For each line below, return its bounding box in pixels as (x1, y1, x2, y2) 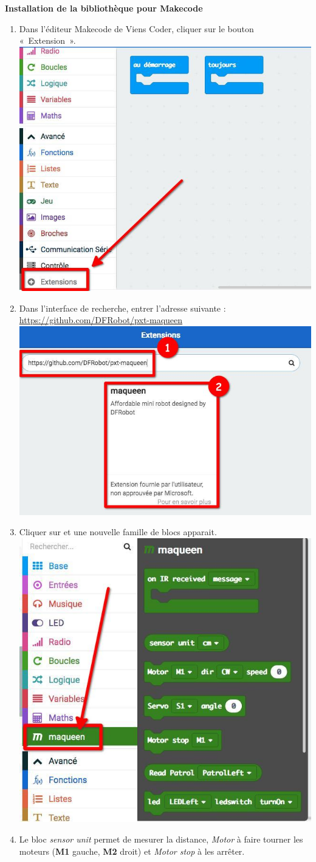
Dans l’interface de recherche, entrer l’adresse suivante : (19, 301, 226, 314)
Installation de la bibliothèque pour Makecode (5, 2, 203, 14)
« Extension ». (19, 34, 76, 47)
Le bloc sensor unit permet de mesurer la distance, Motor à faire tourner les (19, 833, 303, 846)
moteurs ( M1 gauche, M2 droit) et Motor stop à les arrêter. (19, 844, 245, 857)
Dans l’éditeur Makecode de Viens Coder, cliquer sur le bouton (19, 22, 254, 35)
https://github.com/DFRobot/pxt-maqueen (19, 313, 183, 326)
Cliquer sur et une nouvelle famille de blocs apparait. (19, 525, 217, 538)
